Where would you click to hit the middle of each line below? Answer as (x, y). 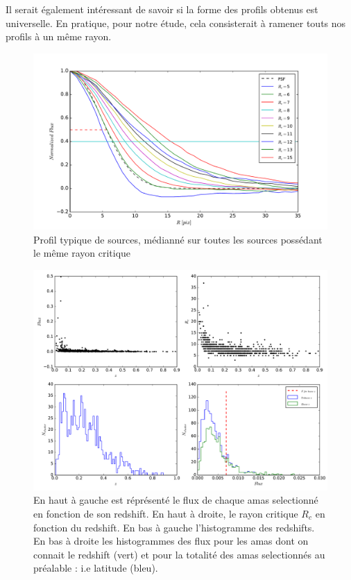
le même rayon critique (82, 253)
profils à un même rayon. (59, 36)
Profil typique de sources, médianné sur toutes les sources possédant (178, 239)
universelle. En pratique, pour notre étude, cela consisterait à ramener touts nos (176, 23)
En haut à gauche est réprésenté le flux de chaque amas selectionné (176, 500)
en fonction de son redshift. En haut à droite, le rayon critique (166, 513)
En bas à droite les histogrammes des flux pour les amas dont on (171, 541)
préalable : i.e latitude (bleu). (96, 568)
